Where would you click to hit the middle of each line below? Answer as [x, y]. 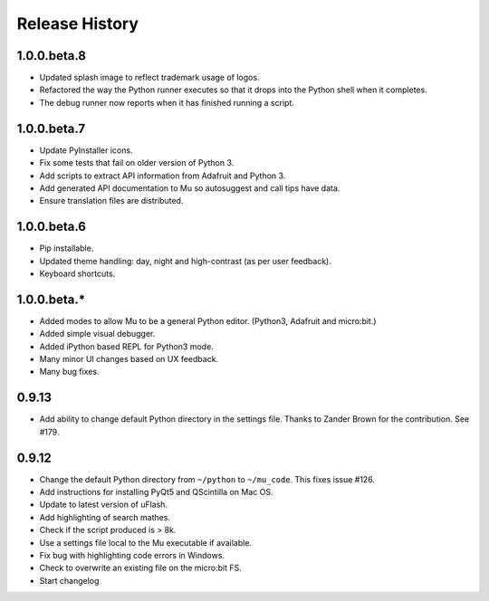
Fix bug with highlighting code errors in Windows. [132, 556]
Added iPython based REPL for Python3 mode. [127, 346]
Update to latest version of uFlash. [103, 505]
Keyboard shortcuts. [77, 273]
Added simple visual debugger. [97, 334]
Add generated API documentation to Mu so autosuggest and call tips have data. [190, 188]
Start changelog [69, 580]
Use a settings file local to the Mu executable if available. [146, 542]
